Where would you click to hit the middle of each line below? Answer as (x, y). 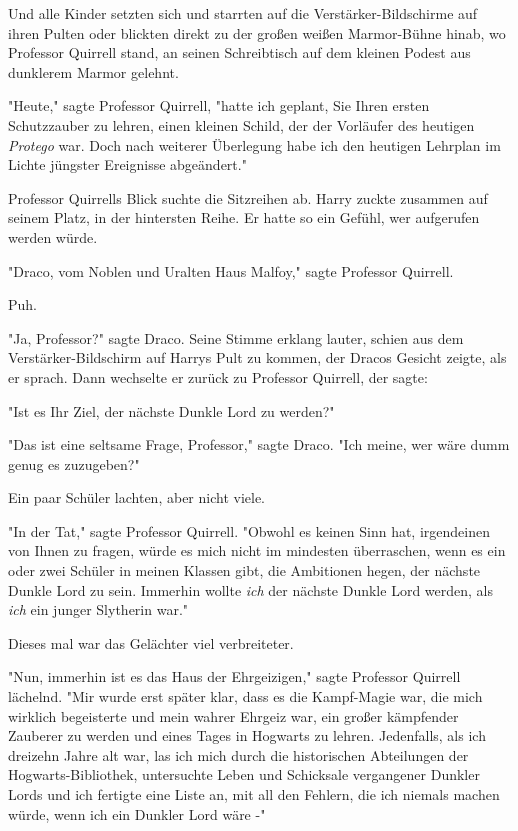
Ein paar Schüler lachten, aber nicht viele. (136, 497)
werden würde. (53, 236)
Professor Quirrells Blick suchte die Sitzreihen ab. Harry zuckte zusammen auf (248, 197)
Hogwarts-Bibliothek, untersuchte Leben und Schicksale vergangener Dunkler (244, 774)
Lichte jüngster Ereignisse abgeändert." (127, 164)
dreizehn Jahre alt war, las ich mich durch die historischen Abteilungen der (238, 754)
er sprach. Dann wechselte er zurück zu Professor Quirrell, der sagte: (218, 376)
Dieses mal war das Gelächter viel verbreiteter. (151, 642)
